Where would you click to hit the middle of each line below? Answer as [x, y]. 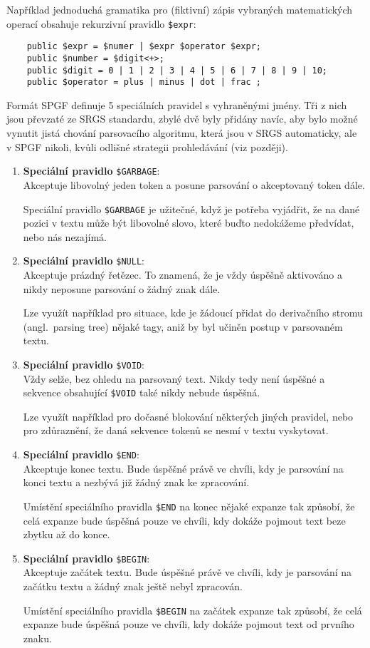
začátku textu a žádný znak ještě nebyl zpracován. [133, 586]
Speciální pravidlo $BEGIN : [86, 558]
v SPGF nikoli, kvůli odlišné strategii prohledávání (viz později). [147, 146]
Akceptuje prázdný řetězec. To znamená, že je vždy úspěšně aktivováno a [183, 274]
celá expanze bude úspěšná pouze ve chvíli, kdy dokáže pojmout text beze [184, 520]
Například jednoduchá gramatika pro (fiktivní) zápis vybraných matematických [180, 9]
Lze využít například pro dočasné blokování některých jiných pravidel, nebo [188, 416]
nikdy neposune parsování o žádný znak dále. [122, 288]
